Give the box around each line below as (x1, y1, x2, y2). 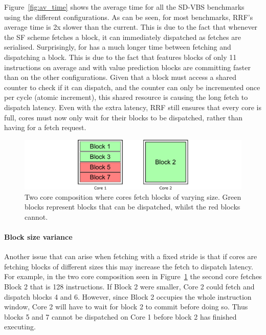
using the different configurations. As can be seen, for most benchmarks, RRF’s (4, 11, 253, 22)
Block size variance (4, 231, 73, 242)
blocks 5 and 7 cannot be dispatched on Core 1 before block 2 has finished (4, 311, 237, 322)
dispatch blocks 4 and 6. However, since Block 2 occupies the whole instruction (4, 291, 252, 302)
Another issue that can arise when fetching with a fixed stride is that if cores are (4, 251, 257, 262)
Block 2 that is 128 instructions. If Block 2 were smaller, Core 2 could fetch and (4, 281, 255, 291)
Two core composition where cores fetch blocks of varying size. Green (25, 191, 241, 202)
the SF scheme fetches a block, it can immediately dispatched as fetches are (4, 31, 241, 42)
